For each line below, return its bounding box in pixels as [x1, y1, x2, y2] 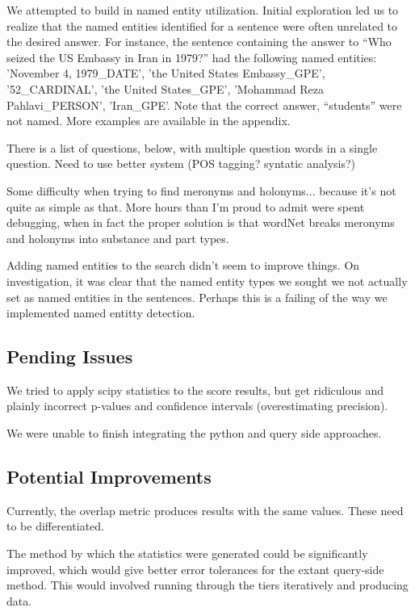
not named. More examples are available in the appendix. [6, 112, 291, 129]
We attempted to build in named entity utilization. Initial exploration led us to [6, 2, 399, 18]
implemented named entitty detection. [6, 304, 195, 321]
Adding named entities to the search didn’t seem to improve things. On [6, 257, 360, 274]
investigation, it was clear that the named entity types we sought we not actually [6, 272, 408, 289]
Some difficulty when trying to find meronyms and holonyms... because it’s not [6, 182, 396, 199]
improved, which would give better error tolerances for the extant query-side [6, 560, 384, 577]
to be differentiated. [6, 518, 104, 534]
